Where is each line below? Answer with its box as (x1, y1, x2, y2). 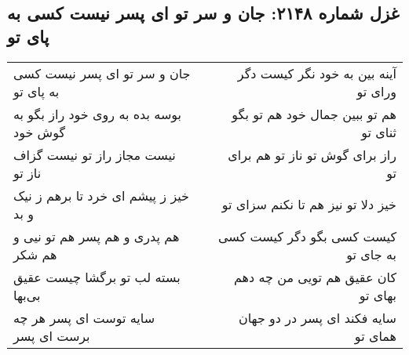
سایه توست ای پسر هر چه (13, 308, 155, 327)
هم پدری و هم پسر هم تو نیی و (13, 226, 180, 245)
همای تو (354, 326, 396, 345)
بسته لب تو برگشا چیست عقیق (13, 267, 181, 286)
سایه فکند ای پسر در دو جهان (238, 308, 396, 327)
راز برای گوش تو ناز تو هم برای (228, 145, 396, 164)
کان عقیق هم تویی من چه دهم (233, 267, 396, 286)
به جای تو (346, 245, 396, 263)
